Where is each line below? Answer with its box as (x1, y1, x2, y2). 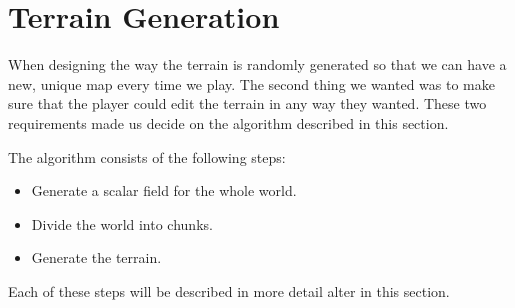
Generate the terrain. (31, 247, 162, 268)
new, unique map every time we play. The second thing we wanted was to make (8, 73, 496, 94)
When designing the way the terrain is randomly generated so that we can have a (8, 54, 507, 75)
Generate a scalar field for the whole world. (31, 180, 297, 201)
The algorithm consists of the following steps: (8, 146, 286, 167)
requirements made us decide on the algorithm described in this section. (8, 112, 449, 133)
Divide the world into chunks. (31, 213, 213, 234)
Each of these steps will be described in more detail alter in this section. (8, 280, 450, 301)
